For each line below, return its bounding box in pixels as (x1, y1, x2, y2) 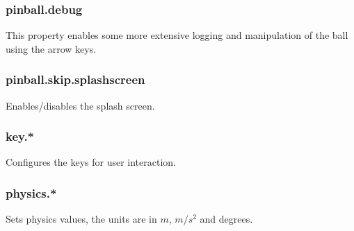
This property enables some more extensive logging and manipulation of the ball (6, 28, 348, 42)
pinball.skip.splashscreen (6, 71, 145, 88)
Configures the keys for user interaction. (6, 155, 176, 169)
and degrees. (200, 212, 253, 226)
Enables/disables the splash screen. (6, 98, 155, 112)
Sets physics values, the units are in (6, 212, 157, 226)
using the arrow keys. (6, 41, 97, 55)
